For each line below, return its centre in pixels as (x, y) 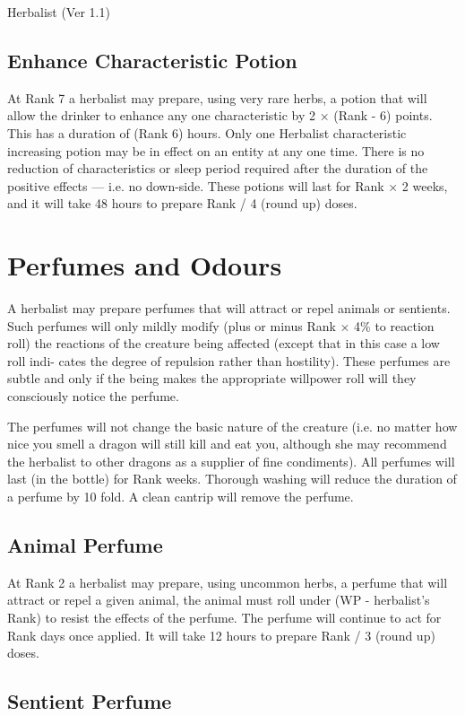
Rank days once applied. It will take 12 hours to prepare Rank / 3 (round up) (221, 635)
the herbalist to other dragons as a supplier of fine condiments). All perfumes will (231, 461)
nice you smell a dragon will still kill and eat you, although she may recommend (227, 444)
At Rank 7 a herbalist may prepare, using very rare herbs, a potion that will (217, 97)
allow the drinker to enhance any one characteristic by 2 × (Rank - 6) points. (220, 115)
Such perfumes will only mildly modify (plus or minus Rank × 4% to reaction (221, 325)
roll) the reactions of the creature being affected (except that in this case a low (224, 343)
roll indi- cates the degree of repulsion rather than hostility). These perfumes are (229, 360)
